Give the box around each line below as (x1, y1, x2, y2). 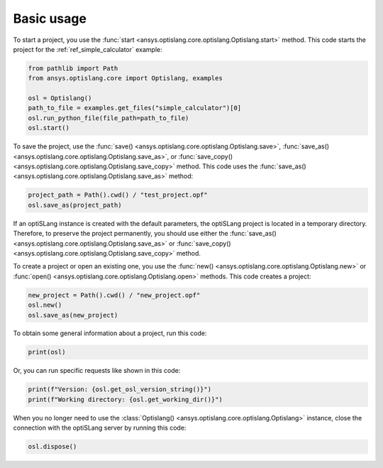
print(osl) (28, 348, 66, 357)
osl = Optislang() (28, 94, 92, 102)
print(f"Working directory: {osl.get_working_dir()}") (28, 395, 223, 403)
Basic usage (13, 11, 87, 26)
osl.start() (28, 124, 70, 132)
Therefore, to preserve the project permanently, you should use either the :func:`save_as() (13, 229, 277, 238)
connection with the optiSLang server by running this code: (13, 423, 187, 432)
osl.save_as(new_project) (28, 311, 118, 319)
